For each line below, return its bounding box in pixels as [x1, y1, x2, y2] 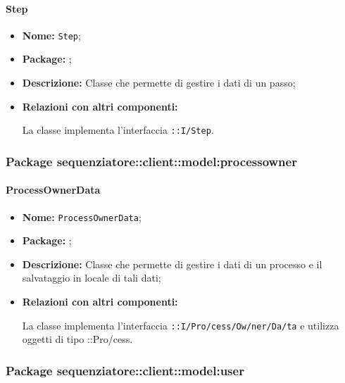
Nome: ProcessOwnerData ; [22, 209, 142, 224]
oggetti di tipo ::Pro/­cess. [22, 332, 133, 346]
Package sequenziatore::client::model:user [6, 361, 244, 379]
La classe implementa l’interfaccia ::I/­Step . [22, 123, 214, 137]
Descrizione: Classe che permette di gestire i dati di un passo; [22, 75, 296, 90]
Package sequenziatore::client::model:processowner [6, 152, 297, 170]
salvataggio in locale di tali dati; [22, 270, 161, 285]
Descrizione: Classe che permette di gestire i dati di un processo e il [22, 256, 322, 271]
